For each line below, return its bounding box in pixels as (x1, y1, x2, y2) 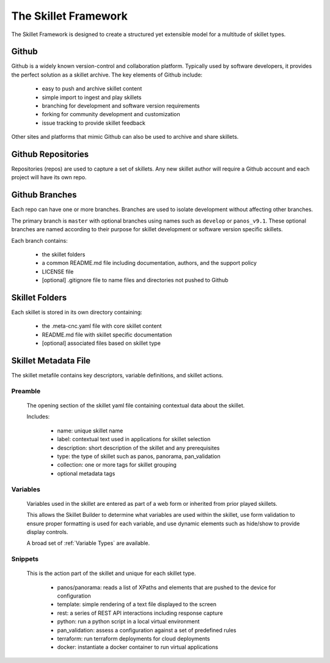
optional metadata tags (57, 470, 116, 477)
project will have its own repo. (11, 174, 87, 181)
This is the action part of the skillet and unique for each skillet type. (26, 569, 196, 577)
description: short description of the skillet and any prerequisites (57, 444, 220, 451)
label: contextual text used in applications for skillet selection (57, 435, 211, 443)
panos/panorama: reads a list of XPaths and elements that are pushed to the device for (57, 583, 276, 591)
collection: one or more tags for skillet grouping (57, 461, 177, 469)
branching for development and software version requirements (42, 102, 200, 109)
